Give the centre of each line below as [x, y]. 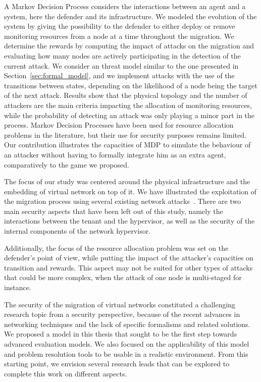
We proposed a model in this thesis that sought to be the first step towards [121, 334]
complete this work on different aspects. [66, 373]
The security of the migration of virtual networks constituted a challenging [120, 304]
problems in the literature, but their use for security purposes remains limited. [125, 134]
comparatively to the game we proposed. [67, 164]
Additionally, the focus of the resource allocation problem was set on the [116, 248]
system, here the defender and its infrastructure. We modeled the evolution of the [130, 16]
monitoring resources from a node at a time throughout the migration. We [119, 36]
